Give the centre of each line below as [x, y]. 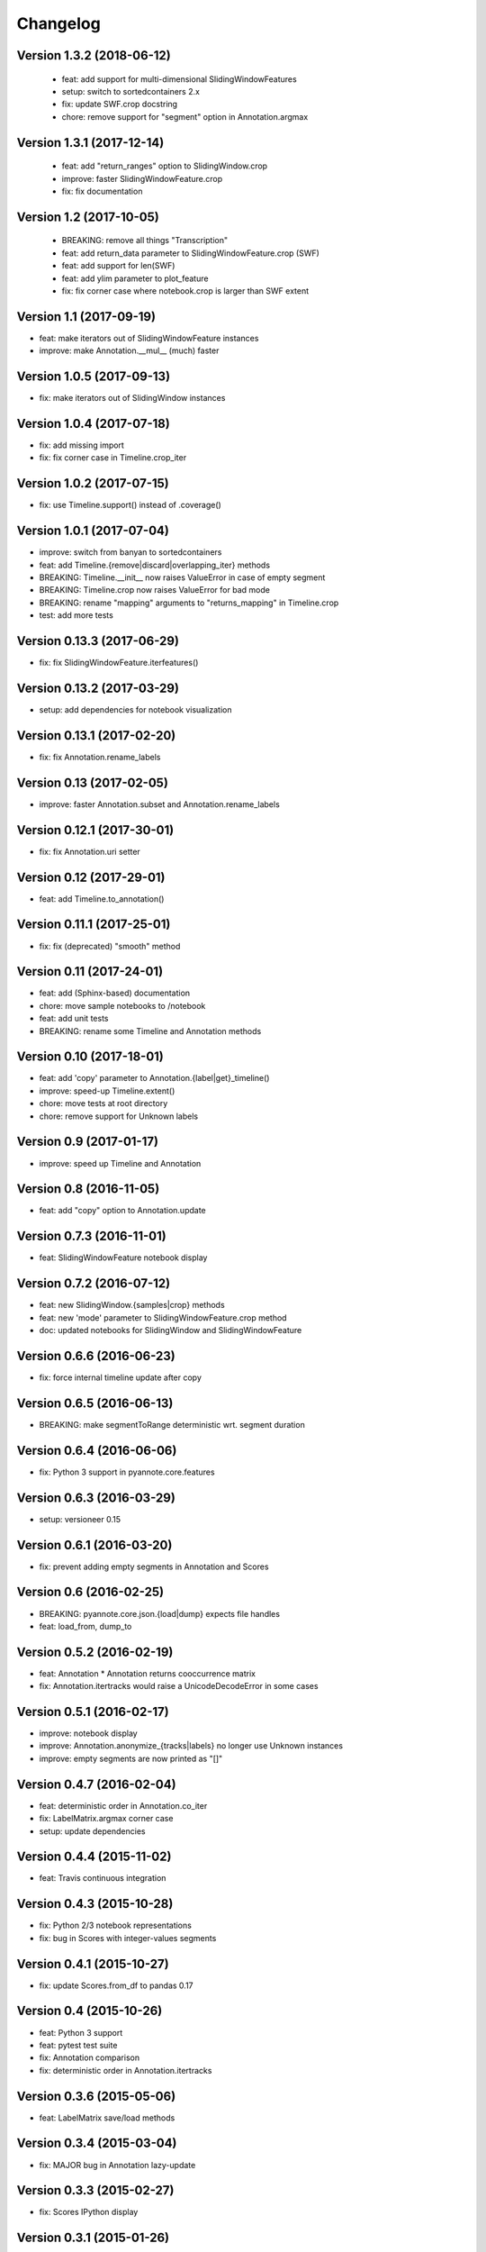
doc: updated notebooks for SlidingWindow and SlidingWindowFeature [171, 1330]
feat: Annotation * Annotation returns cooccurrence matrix [148, 1673]
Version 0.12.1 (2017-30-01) [95, 830]
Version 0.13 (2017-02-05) [92, 782]
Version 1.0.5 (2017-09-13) [94, 377]
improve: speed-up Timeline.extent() [107, 1091]
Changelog [58, 23]
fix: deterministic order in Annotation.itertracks [126, 2070]
